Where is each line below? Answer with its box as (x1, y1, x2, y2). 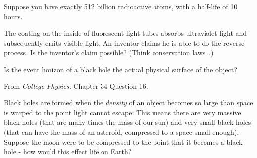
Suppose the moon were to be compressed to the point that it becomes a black (4, 136, 243, 147)
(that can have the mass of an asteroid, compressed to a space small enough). (4, 126, 239, 137)
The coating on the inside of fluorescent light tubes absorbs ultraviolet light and (4, 28, 247, 38)
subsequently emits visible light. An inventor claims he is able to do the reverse (4, 37, 245, 48)
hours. (4, 11, 23, 21)
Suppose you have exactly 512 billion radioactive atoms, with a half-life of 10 (4, 1, 238, 11)
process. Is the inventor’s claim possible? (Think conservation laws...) (4, 47, 214, 58)
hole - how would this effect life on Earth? (4, 146, 132, 157)
